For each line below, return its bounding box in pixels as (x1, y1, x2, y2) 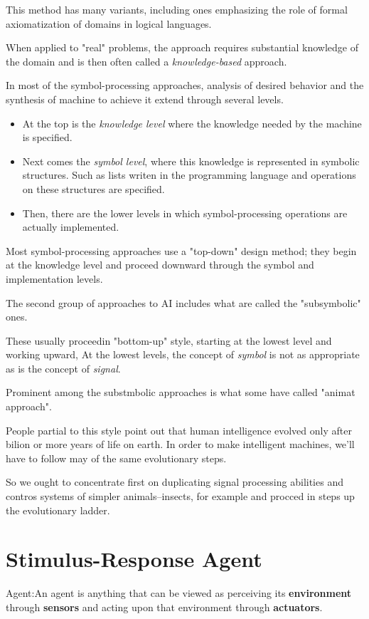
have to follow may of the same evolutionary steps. (6, 450, 227, 465)
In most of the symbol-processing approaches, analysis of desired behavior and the (6, 78, 364, 93)
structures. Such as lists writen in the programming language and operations (22, 167, 356, 182)
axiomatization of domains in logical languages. (6, 16, 212, 31)
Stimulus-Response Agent (6, 544, 262, 573)
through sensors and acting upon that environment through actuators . (6, 599, 323, 614)
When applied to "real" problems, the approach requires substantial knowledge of (6, 40, 358, 55)
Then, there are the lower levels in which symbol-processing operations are (22, 205, 348, 220)
